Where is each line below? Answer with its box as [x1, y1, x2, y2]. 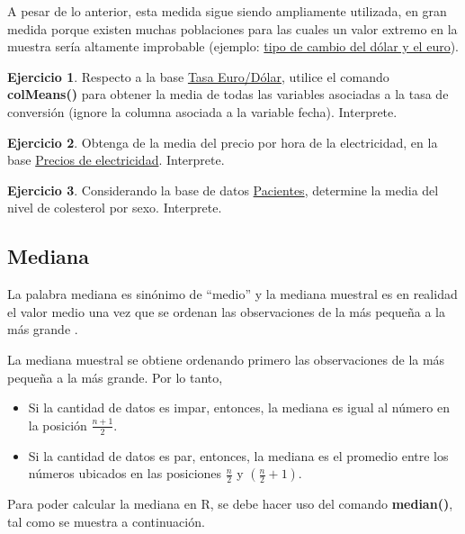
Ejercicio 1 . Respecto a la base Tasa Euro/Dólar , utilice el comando [7, 67, 389, 86]
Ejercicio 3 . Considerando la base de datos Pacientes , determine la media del [7, 180, 439, 199]
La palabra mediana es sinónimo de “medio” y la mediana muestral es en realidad [7, 285, 458, 303]
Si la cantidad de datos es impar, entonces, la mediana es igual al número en [28, 398, 450, 417]
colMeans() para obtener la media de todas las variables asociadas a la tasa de [7, 85, 449, 104]
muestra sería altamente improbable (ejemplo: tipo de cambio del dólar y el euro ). [7, 37, 460, 56]
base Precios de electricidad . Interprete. [7, 150, 225, 169]
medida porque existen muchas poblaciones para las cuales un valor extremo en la [7, 19, 458, 38]
